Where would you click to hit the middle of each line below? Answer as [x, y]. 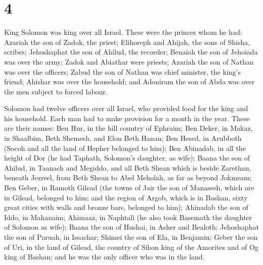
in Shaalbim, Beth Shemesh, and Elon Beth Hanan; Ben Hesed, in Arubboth [123, 138]
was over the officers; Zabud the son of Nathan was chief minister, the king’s [122, 71]
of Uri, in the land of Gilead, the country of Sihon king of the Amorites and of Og [131, 247]
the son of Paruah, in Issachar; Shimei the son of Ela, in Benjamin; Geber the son [131, 237]
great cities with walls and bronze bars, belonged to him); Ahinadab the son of [126, 207]
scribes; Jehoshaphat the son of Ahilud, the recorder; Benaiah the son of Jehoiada [131, 52]
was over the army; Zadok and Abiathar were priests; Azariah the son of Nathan [129, 61]
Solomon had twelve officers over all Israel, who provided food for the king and [126, 108]
